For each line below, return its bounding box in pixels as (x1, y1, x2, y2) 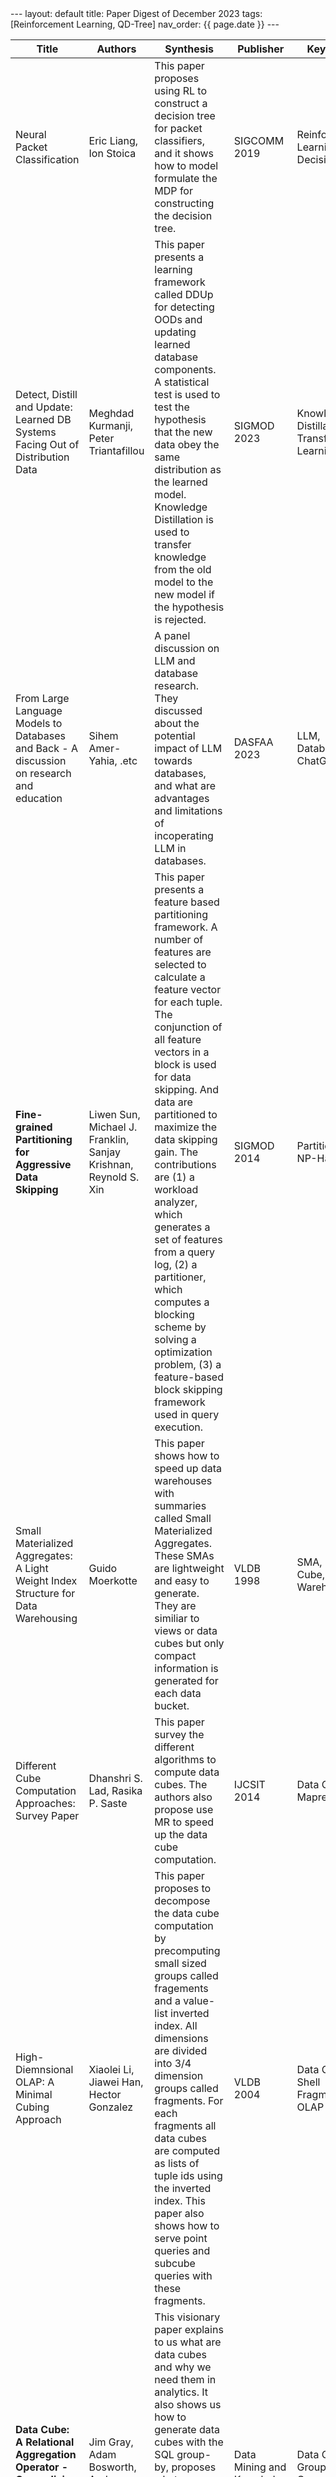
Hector (88, 2088, 122, 2101)
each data (154, 1687, 202, 1700)
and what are (154, 779, 217, 792)
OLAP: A (15, 2075, 55, 2089)
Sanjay (88, 1145, 121, 1159)
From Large (15, 692, 70, 705)
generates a (154, 1220, 211, 1234)
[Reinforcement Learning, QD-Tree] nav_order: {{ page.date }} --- (10, 18, 280, 30)
